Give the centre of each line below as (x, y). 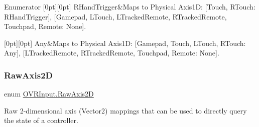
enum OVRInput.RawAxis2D (49, 94)
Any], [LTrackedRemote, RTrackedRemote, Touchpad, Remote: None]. (112, 53)
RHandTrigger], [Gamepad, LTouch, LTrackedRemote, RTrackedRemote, (115, 16)
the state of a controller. (41, 120)
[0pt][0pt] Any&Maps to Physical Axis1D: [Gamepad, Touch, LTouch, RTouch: (125, 43)
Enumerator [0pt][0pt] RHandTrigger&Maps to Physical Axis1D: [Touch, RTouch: (130, 6)
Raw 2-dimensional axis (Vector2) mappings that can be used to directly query (125, 110)
